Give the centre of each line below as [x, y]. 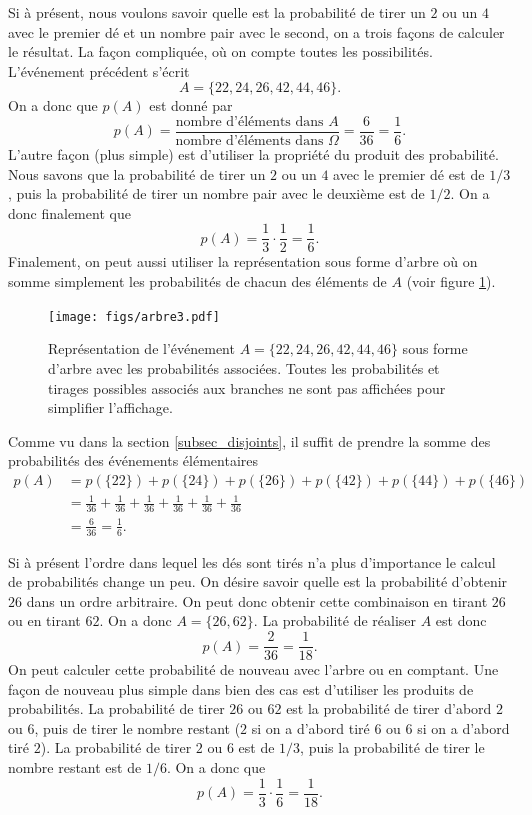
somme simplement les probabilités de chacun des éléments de [197, 281]
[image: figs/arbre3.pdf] [134, 316]
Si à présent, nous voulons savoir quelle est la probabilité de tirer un [217, 12]
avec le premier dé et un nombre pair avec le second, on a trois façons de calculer [256, 31]
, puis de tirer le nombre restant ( [137, 727]
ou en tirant [44, 620]
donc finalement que [69, 212]
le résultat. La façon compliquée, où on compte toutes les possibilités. [220, 51]
